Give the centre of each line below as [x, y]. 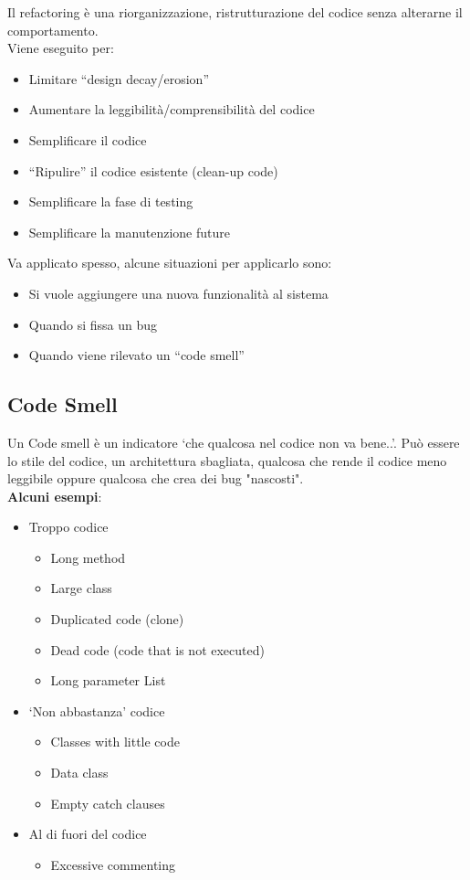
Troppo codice [68, 527]
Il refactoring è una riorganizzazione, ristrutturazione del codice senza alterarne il [235, 12]
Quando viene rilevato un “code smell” [136, 355]
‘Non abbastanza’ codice [97, 710]
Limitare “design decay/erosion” [119, 78]
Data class [79, 773]
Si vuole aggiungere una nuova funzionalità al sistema [178, 293]
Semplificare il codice [88, 139]
